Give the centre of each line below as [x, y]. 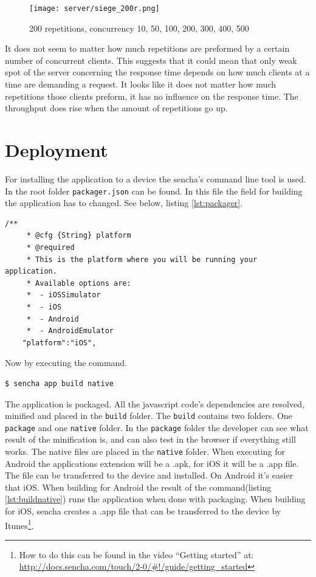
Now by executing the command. [66, 363]
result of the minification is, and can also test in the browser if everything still [150, 439]
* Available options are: [79, 283]
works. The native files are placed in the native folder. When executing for [145, 451]
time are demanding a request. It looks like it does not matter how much [140, 84]
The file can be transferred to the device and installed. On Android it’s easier [149, 475]
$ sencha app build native [59, 383]
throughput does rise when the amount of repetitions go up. [116, 108]
